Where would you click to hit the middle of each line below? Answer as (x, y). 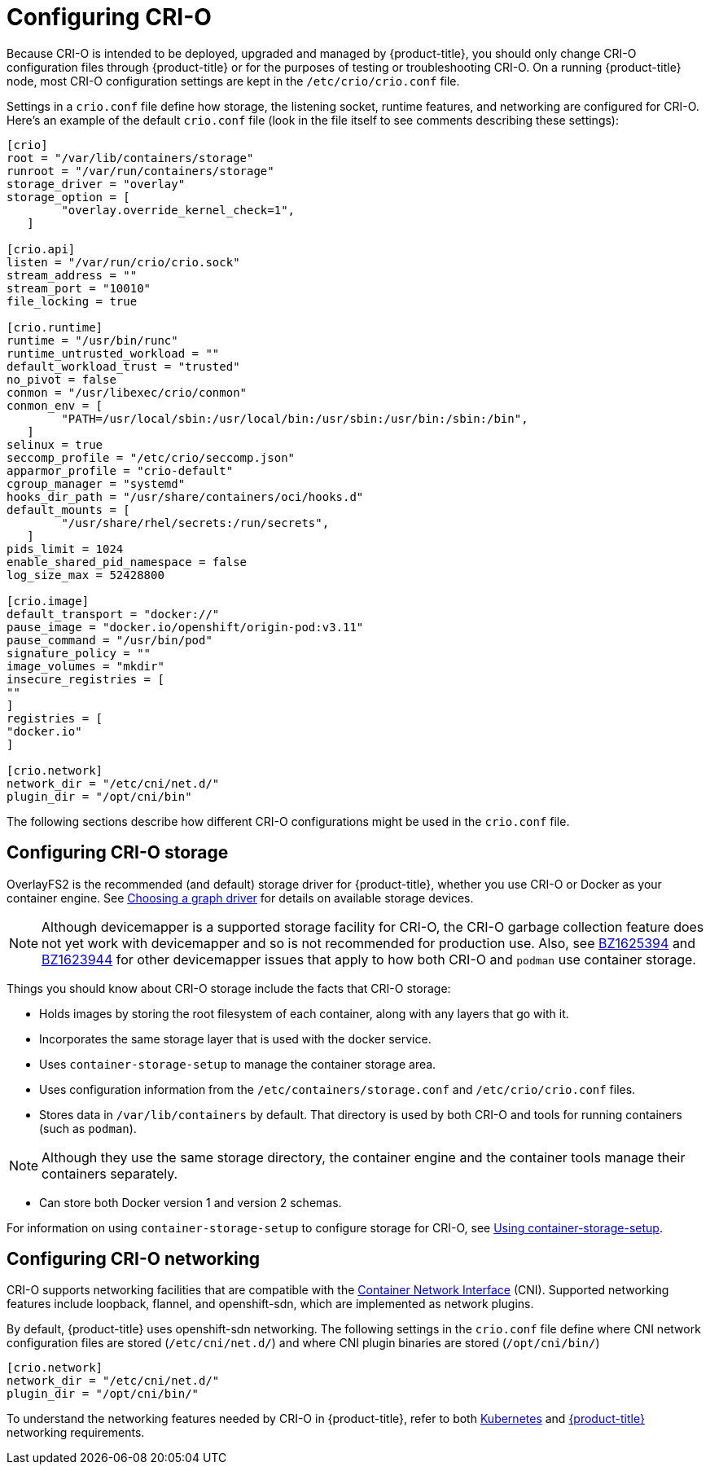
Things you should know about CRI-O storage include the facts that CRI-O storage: (229, 988)
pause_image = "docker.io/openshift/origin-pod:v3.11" (185, 627)
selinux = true (55, 444)
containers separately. (110, 1173)
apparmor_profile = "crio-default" (120, 470)
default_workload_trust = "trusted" (123, 366)
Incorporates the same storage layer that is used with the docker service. (235, 1038)
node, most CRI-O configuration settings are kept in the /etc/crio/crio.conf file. (233, 81)
